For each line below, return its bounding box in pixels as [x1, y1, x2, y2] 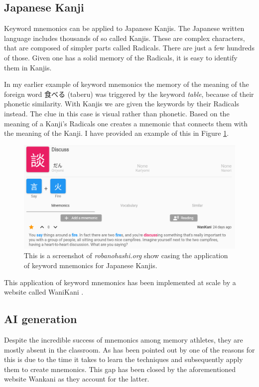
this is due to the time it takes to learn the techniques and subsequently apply [4, 354, 243, 365]
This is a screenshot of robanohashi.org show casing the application [24, 250, 228, 261]
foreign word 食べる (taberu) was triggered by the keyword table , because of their [4, 88, 254, 99]
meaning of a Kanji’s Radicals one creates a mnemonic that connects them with [4, 118, 248, 128]
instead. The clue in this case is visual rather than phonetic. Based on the [4, 108, 230, 118]
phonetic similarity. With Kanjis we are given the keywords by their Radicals [4, 98, 239, 109]
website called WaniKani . [4, 287, 84, 297]
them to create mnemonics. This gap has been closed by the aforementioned [4, 364, 236, 374]
